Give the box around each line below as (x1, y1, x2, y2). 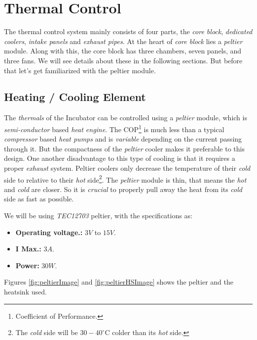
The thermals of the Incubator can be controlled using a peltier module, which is (4, 112, 247, 123)
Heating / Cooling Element (4, 89, 146, 104)
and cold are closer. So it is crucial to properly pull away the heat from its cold (4, 184, 242, 194)
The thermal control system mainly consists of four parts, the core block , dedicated (4, 26, 253, 37)
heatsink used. (4, 286, 47, 296)
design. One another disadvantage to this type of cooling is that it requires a (4, 153, 235, 163)
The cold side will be (15, 327, 78, 338)
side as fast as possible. (4, 194, 74, 204)
